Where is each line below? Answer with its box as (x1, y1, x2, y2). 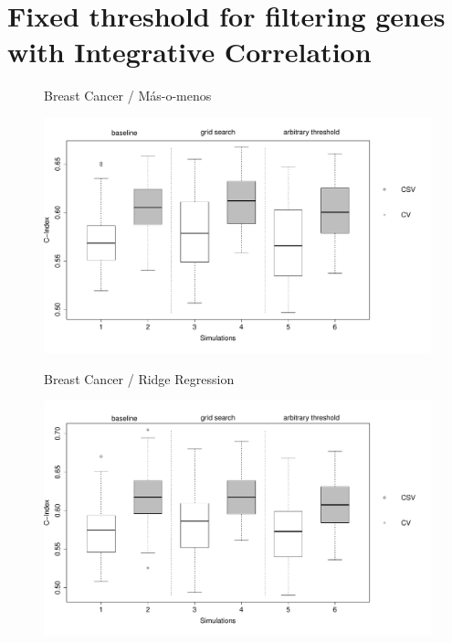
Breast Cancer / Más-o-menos (44, 86, 212, 105)
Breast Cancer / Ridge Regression (44, 369, 235, 388)
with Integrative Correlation (7, 33, 372, 70)
